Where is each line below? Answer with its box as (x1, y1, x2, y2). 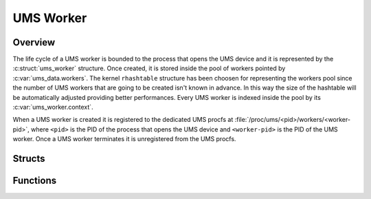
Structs (12, 153, 45, 165)
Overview (12, 36, 56, 48)
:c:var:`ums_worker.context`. (12, 103, 93, 112)
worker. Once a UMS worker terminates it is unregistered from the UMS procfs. (12, 135, 236, 143)
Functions (12, 175, 57, 187)
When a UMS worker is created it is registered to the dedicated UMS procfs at (12, 116, 234, 124)
